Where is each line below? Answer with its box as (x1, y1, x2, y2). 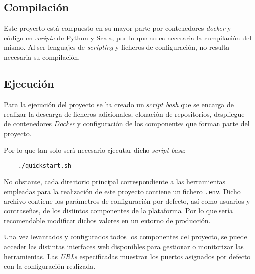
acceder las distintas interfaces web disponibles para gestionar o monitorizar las (4, 241, 244, 252)
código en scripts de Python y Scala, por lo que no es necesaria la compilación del (4, 32, 252, 42)
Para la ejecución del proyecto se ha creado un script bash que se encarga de (4, 99, 234, 109)
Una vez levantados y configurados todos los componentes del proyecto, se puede (4, 232, 247, 242)
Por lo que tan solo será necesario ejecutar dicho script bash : (4, 145, 186, 155)
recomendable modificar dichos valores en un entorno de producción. (4, 215, 211, 225)
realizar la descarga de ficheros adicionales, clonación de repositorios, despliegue (4, 109, 245, 119)
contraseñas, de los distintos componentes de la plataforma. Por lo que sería (4, 205, 233, 216)
